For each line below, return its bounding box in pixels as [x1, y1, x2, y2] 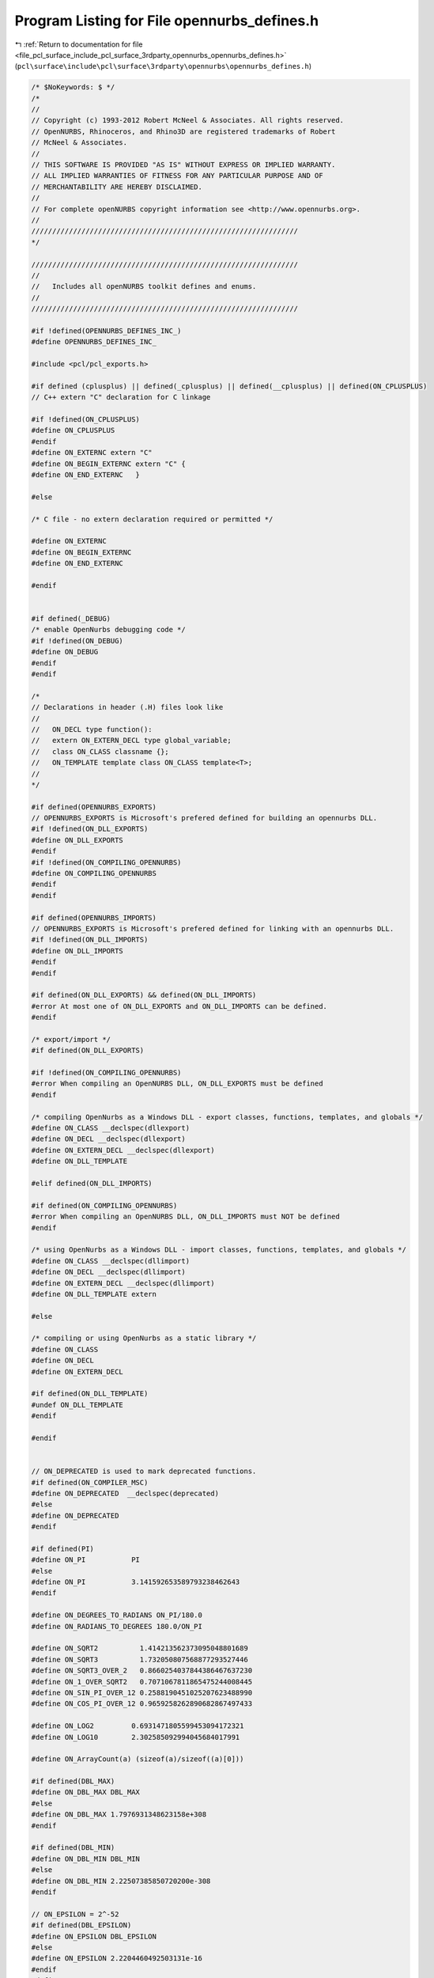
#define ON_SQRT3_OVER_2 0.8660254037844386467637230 [31, 1666, 253, 1675]
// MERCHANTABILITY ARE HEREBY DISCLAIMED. [31, 182, 203, 191]
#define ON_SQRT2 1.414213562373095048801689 [31, 1644, 248, 1653]
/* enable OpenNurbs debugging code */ [31, 625, 186, 635]
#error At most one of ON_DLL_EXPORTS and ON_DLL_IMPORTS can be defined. [31, 1002, 328, 1010]
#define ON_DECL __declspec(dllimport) [31, 1268, 186, 1277]
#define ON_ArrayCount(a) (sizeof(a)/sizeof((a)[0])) [31, 1755, 244, 1764]
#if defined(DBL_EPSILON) [31, 1921, 132, 1930]
